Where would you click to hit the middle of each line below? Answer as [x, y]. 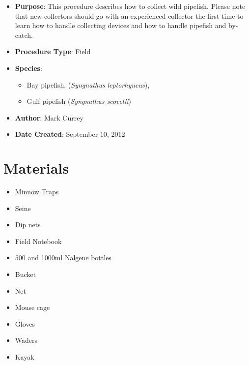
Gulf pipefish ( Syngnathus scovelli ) [79, 101]
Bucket [25, 274]
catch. [24, 35]
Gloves [25, 323]
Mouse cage [32, 307]
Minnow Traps [37, 192]
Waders [26, 340]
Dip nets [28, 225]
